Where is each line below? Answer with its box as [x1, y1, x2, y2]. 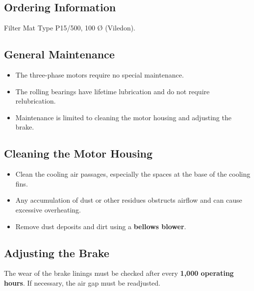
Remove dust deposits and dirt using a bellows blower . [15, 221, 186, 231]
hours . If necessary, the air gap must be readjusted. [4, 277, 160, 288]
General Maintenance [4, 47, 115, 62]
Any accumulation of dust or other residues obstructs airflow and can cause [15, 195, 242, 205]
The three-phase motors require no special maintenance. [15, 70, 184, 79]
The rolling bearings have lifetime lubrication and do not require [15, 86, 210, 96]
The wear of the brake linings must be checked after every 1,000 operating [4, 268, 234, 278]
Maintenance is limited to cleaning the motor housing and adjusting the [15, 112, 231, 122]
